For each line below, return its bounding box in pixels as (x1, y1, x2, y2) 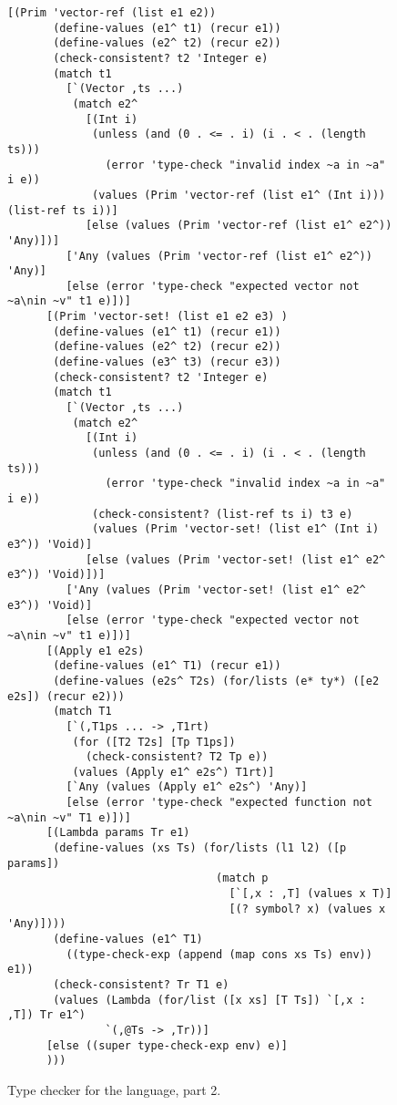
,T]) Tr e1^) (7, 1008, 86, 1022)
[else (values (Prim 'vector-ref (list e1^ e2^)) (85, 219, 392, 232)
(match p (216, 872, 269, 885)
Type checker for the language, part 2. (7, 1079, 221, 1099)
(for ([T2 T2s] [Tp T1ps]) (72, 735, 236, 749)
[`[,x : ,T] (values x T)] (229, 887, 392, 901)
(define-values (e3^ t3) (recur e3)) (53, 356, 281, 369)
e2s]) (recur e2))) (7, 689, 125, 703)
